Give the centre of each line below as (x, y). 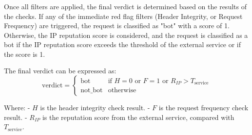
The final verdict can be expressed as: (60, 70)
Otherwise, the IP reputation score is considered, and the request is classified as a (126, 35)
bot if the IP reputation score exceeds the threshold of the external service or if (123, 44)
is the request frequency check (204, 108)
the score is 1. (25, 54)
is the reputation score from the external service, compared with (138, 117)
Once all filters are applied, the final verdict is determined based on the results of (125, 6)
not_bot (92, 91)
